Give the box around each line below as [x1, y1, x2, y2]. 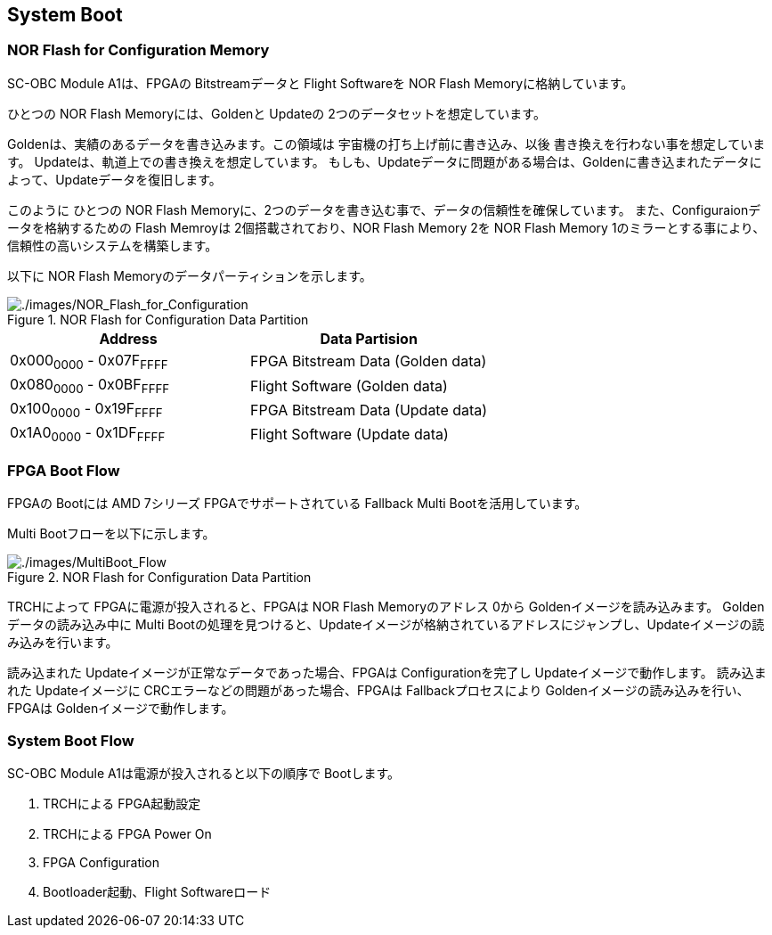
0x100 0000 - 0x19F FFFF [10, 399, 163, 421]
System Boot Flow [7, 731, 134, 750]
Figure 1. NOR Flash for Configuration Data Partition [7, 311, 309, 327]
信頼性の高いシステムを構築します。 [7, 237, 218, 253]
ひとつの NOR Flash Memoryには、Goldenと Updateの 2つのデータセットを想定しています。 [7, 105, 546, 121]
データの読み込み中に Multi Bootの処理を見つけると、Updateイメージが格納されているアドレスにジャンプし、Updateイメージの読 [7, 617, 765, 633]
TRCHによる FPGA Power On [43, 826, 212, 842]
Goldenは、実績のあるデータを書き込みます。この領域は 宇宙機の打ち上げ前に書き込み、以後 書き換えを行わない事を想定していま [7, 135, 766, 152]
